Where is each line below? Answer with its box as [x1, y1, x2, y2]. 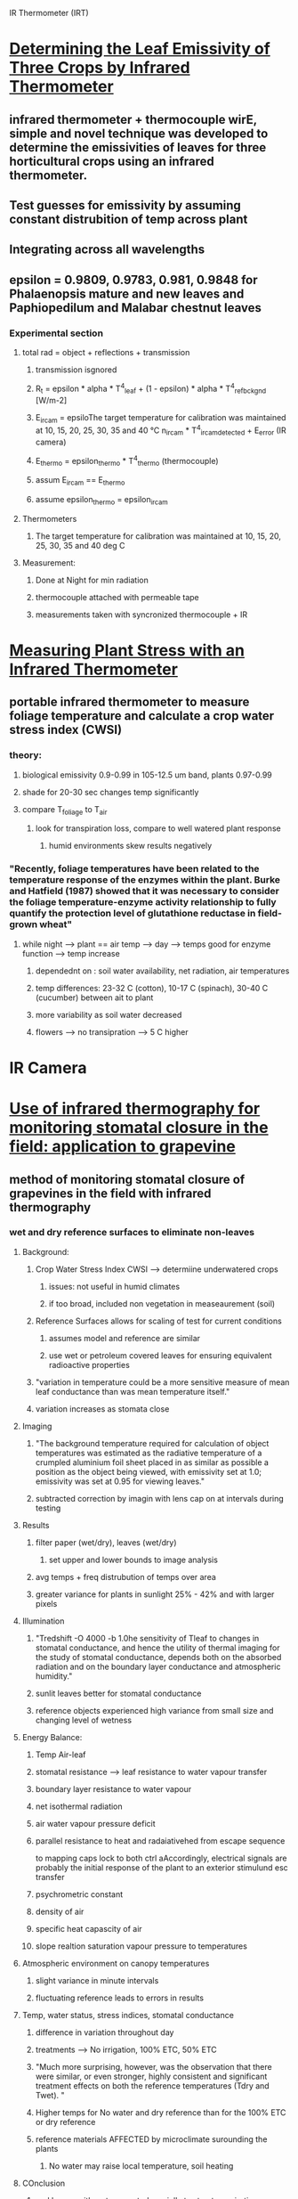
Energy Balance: [21, 1731, 83, 1742]
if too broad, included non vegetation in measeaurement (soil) [48, 1298, 276, 1308]
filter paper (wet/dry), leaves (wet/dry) [35, 1536, 177, 1548]
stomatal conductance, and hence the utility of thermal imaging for [35, 1642, 280, 1653]
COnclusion [21, 2178, 66, 2188]
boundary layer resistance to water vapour [35, 1783, 192, 1794]
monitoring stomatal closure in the [9, 1118, 269, 1138]
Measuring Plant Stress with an [9, 640, 246, 660]
